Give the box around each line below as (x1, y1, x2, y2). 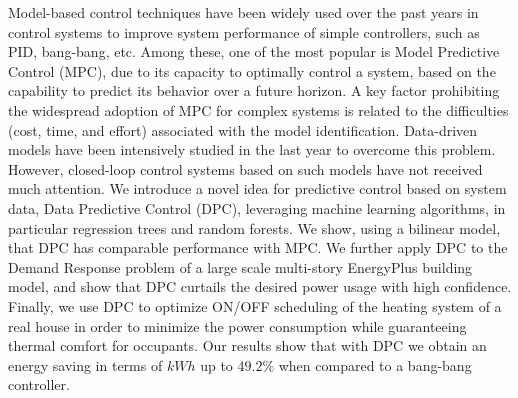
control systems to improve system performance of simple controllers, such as (8, 21, 480, 42)
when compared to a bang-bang (278, 354, 472, 375)
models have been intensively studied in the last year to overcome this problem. (8, 139, 496, 160)
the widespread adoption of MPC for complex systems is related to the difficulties (8, 99, 509, 120)
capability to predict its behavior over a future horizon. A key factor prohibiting (8, 80, 500, 101)
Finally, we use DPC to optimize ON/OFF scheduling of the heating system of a (8, 295, 502, 316)
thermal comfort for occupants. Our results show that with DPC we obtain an (8, 335, 487, 356)
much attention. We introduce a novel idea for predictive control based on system (8, 178, 507, 199)
